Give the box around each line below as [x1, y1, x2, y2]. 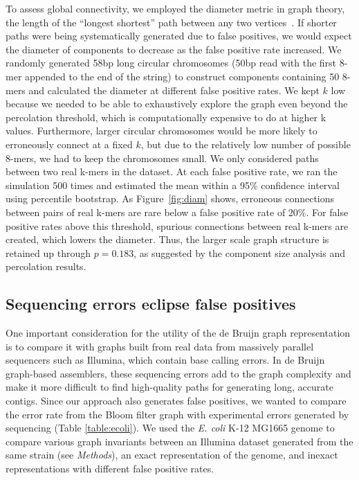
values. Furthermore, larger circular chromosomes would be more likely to [6, 123, 317, 138]
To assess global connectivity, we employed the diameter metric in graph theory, [6, 1, 345, 15]
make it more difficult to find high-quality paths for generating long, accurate [6, 380, 333, 394]
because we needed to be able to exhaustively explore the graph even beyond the [6, 96, 348, 111]
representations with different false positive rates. [6, 461, 214, 476]
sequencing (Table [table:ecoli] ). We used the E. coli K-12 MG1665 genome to [6, 420, 335, 435]
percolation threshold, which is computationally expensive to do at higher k [6, 109, 326, 124]
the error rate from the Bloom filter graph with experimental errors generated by [6, 407, 349, 421]
